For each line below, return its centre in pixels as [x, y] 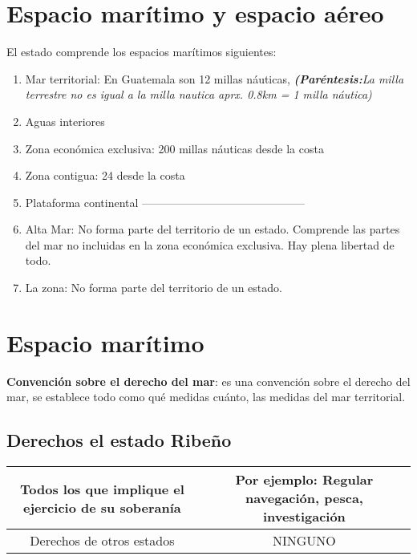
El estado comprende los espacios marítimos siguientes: [142, 52]
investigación [304, 517]
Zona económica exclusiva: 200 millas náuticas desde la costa [174, 148]
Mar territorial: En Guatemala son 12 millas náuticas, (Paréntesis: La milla [215, 78]
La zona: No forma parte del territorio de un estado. [154, 288]
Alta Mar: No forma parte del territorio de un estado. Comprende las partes [213, 229]
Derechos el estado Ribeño [119, 440]
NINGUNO [304, 541]
